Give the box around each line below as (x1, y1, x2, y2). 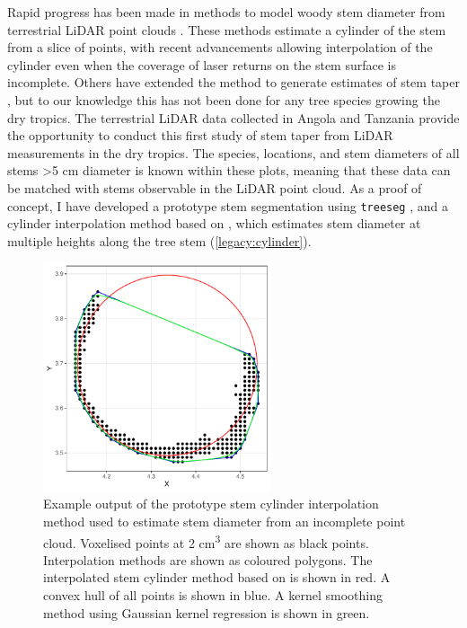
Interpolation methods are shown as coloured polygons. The (43, 550, 373, 569)
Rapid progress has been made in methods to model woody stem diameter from (7, 3, 445, 21)
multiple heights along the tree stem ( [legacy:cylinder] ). (7, 231, 312, 250)
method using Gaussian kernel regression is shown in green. (43, 603, 370, 622)
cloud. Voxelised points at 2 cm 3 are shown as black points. (43, 530, 369, 552)
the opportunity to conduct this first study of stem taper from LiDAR (7, 126, 393, 145)
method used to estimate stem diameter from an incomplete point (43, 511, 406, 530)
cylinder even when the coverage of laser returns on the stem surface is (7, 55, 397, 74)
